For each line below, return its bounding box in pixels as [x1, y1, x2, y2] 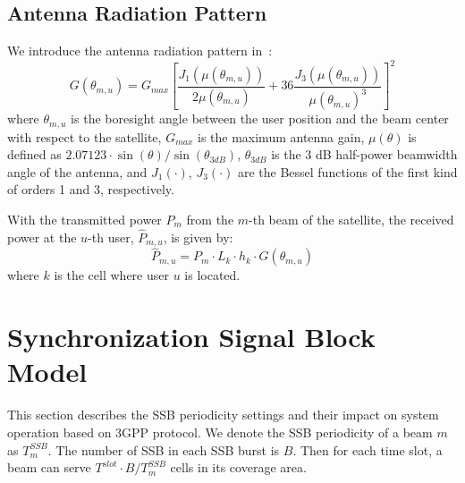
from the [186, 210, 234, 228]
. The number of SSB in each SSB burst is [47, 440, 280, 459]
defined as [7, 145, 62, 164]
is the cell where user [54, 266, 169, 284]
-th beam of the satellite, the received [249, 210, 454, 228]
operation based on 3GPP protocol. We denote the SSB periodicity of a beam [7, 422, 433, 441]
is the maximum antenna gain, [197, 127, 365, 146]
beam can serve [7, 458, 91, 477]
